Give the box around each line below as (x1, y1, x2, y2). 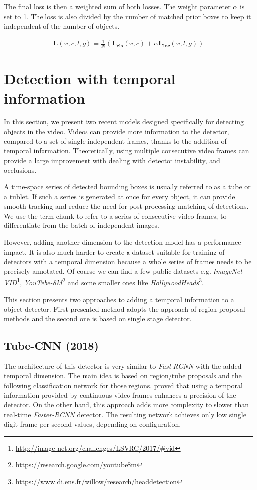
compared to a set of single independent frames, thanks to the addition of (4, 135, 227, 146)
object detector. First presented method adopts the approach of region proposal (4, 304, 245, 314)
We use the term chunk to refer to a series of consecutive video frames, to (4, 210, 227, 221)
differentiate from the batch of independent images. (4, 220, 159, 230)
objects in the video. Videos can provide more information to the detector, (4, 126, 229, 136)
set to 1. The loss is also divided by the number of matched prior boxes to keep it (4, 11, 251, 21)
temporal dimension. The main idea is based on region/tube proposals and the (4, 370, 242, 381)
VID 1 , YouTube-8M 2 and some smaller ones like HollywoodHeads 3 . (4, 276, 204, 288)
